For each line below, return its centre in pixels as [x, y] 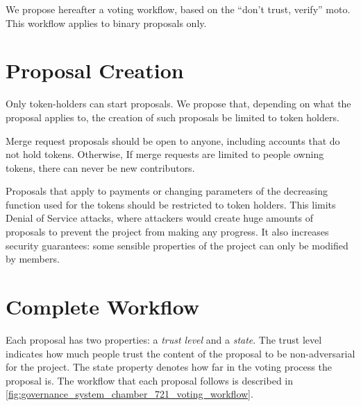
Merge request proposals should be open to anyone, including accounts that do [173, 140]
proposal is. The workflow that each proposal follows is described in [150, 380]
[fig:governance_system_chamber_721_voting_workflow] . [129, 394]
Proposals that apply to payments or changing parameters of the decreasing [167, 191]
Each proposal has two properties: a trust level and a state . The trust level [164, 339]
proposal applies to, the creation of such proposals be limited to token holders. [173, 117]
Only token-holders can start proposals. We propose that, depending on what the [178, 104]
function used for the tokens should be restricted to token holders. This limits [171, 204]
